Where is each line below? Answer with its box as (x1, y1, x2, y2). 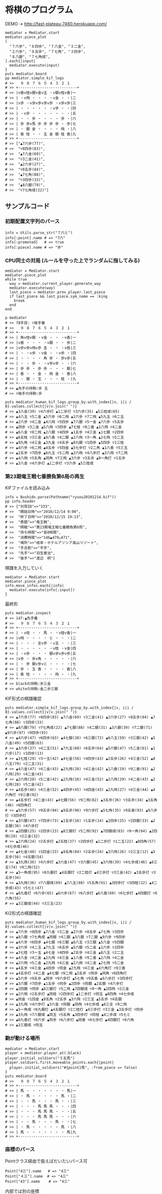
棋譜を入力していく (5, 565, 44, 571)
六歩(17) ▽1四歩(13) (5, 751, 44, 756)
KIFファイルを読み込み (5, 485, 50, 491)
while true (5, 277, 27, 282)
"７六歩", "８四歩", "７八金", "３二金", (9, 44, 86, 49)
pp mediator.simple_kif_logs (5, 76, 64, 80)
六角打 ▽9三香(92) (5, 793, 39, 797)
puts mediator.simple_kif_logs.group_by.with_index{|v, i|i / (5, 705, 134, 710)
